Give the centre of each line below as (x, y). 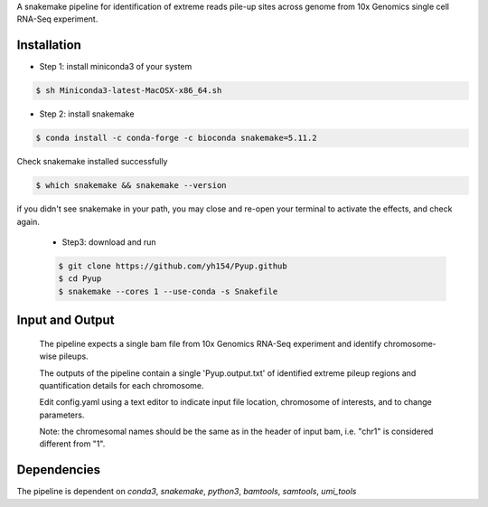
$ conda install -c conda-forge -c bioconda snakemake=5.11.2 (176, 138)
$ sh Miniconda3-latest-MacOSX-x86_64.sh (129, 91)
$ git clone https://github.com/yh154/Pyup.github (173, 266)
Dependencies (59, 470)
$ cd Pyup (80, 279)
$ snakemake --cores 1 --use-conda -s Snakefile (168, 291)
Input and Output (66, 320)
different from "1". (72, 444)
